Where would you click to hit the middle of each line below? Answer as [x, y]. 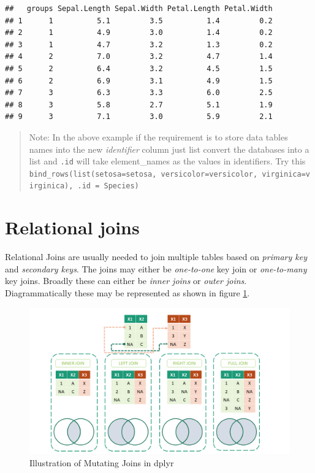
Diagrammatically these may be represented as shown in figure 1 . [127, 293]
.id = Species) [108, 186]
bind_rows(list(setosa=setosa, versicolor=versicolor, [143, 174]
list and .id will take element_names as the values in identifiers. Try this [167, 161]
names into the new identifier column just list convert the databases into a [169, 149]
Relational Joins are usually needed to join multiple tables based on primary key [156, 257]
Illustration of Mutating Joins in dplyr [102, 462]
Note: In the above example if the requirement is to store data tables [158, 137]
